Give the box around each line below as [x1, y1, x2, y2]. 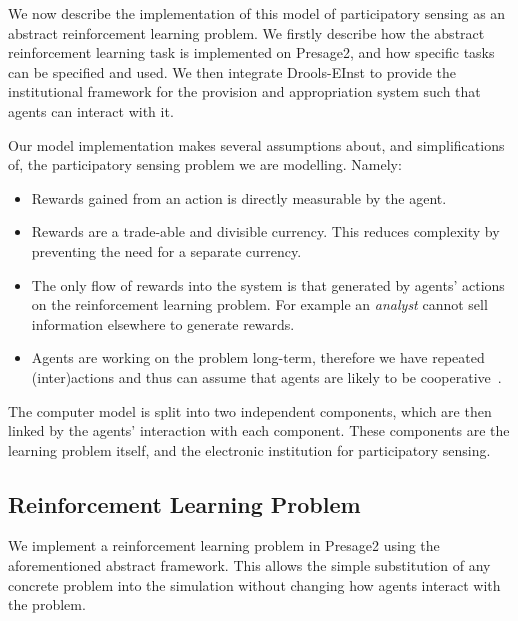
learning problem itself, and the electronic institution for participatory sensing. [8, 439, 491, 460]
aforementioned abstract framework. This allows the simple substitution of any [8, 555, 491, 576]
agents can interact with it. [8, 100, 174, 121]
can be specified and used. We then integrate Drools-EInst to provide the [8, 61, 457, 82]
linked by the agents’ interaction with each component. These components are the [8, 420, 510, 441]
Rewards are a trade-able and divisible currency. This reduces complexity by [31, 221, 500, 242]
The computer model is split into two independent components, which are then [8, 400, 492, 421]
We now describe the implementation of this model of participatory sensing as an [8, 3, 506, 23]
